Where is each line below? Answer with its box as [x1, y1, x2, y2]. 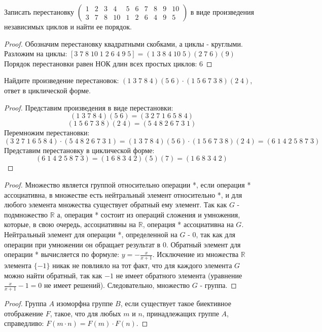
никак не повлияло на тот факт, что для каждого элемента [52, 260, 232, 270]
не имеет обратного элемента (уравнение [116, 270, 242, 280]
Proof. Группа [4, 298, 47, 308]
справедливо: [4, 318, 44, 328]
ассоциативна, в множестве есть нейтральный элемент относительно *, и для [4, 189, 242, 200]
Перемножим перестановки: [4, 127, 90, 138]
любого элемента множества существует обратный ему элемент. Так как [4, 199, 227, 210]
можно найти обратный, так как [4, 270, 102, 280]
